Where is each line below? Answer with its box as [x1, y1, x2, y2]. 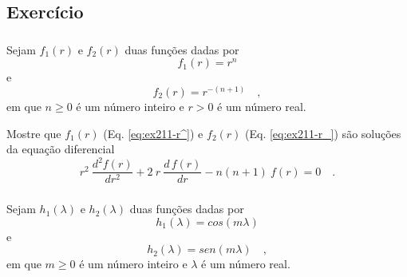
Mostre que [6, 125, 61, 141]
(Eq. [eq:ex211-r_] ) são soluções [245, 125, 401, 141]
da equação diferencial [6, 140, 115, 157]
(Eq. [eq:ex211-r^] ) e [103, 125, 203, 141]
